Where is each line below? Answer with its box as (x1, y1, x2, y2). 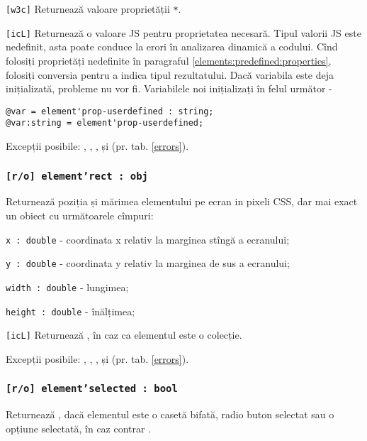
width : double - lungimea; (6, 279, 129, 294)
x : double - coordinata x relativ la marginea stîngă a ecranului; (6, 232, 290, 246)
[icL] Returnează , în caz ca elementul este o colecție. (6, 327, 242, 342)
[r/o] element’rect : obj (6, 170, 148, 182)
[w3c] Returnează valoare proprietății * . (6, 1, 181, 16)
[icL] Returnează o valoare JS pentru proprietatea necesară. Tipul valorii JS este (6, 25, 361, 40)
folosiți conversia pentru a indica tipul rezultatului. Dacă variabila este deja (6, 67, 334, 82)
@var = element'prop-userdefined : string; (6, 106, 214, 116)
